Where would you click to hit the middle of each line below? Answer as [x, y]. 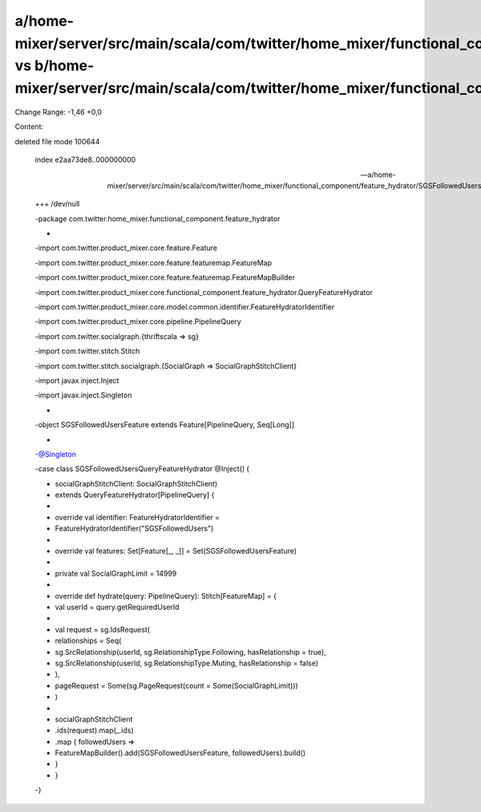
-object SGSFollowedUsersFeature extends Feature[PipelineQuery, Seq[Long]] [165, 425]
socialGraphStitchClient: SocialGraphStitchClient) [136, 483]
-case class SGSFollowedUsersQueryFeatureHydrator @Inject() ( [142, 469]
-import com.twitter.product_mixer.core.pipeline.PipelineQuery [138, 321]
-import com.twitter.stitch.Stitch [87, 351]
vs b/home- [55, 66]
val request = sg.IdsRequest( [103, 629]
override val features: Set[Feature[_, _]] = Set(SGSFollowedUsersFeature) [176, 551]
